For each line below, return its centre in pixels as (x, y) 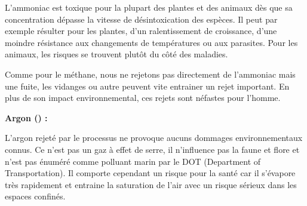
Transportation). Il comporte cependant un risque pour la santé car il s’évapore (150, 173)
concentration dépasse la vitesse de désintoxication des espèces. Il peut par (141, 19)
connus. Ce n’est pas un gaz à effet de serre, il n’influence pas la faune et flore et (152, 149)
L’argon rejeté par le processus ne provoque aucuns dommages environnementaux (154, 138)
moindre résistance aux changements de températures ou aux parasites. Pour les (151, 42)
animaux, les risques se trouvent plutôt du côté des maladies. (116, 54)
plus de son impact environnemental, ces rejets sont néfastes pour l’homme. (143, 98)
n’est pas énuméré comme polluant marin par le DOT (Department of (133, 161)
